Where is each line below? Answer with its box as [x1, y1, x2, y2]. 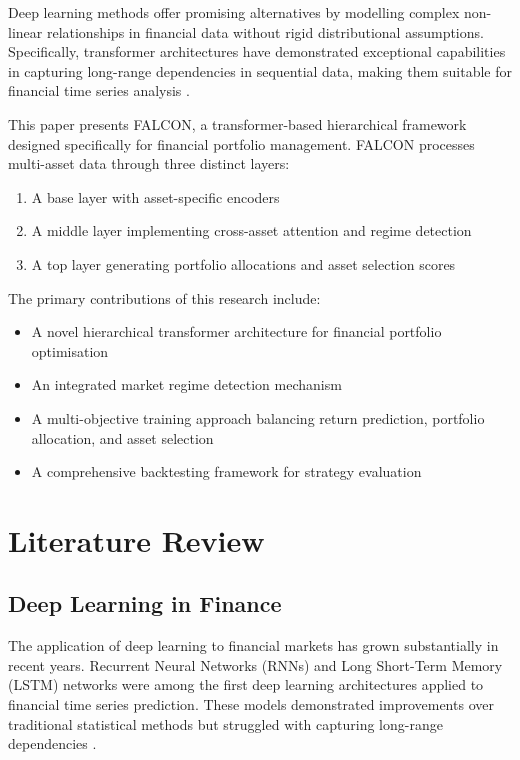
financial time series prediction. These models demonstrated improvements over [8, 694, 494, 715]
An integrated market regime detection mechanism [31, 374, 342, 395]
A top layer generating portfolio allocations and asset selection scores [31, 253, 456, 274]
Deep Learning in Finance [8, 588, 282, 619]
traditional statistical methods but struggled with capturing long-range [8, 713, 443, 734]
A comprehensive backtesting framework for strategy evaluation [31, 461, 422, 482]
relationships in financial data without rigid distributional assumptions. [46, 21, 484, 42]
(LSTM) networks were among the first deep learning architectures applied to [8, 674, 484, 695]
